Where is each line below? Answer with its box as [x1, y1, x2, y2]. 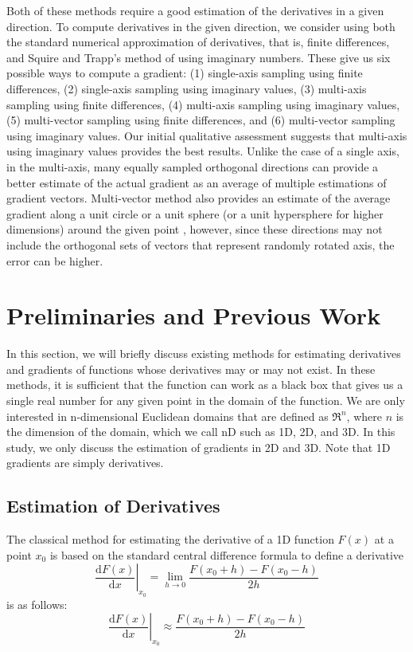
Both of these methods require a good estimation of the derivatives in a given [6, 2, 384, 18]
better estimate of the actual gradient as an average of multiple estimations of [6, 174, 387, 190]
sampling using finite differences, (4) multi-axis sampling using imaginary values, [6, 96, 400, 112]
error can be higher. [6, 252, 103, 269]
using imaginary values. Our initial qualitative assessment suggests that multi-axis [6, 127, 407, 143]
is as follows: [6, 595, 68, 612]
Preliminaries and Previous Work [6, 299, 381, 332]
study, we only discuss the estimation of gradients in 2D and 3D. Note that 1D [6, 438, 391, 455]
